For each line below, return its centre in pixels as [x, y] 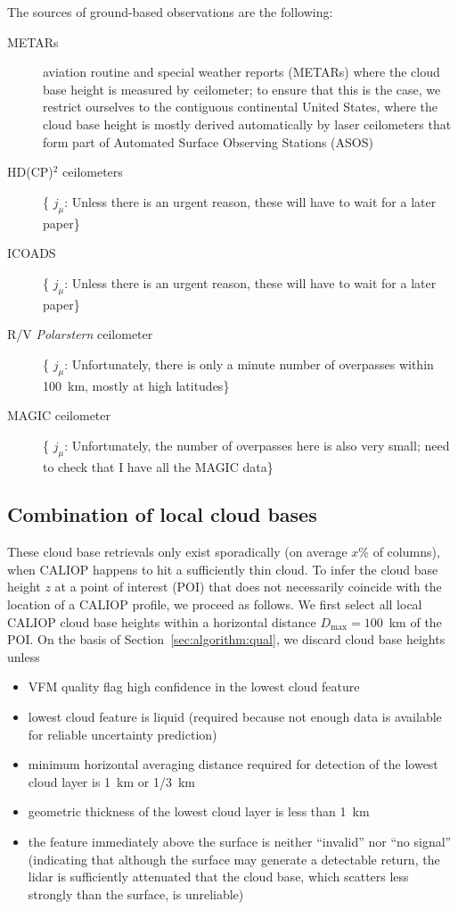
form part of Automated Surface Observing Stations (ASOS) [208, 141]
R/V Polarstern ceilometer [80, 334]
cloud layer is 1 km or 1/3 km [111, 781]
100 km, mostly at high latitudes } [136, 385]
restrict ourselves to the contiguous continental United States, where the [241, 107]
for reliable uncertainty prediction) [123, 734]
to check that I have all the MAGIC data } [158, 466]
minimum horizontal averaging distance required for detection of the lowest [233, 764]
